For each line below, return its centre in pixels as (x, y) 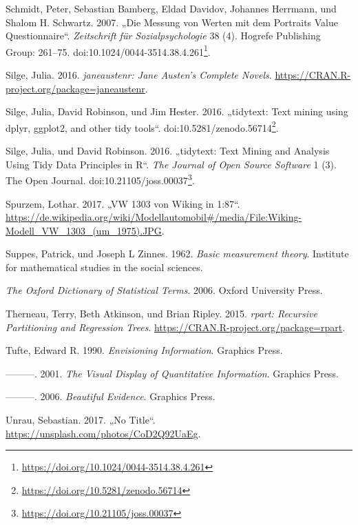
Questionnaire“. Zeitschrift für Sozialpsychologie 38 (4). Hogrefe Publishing (163, 36)
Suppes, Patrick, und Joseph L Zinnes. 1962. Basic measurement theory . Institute (177, 254)
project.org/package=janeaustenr (75, 88)
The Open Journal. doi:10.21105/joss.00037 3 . (100, 179)
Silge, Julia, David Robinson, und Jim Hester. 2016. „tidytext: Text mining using (177, 111)
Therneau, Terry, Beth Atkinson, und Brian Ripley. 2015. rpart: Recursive (161, 314)
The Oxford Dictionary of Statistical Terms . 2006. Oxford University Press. (164, 290)
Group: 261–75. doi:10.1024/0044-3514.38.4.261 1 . (108, 50)
